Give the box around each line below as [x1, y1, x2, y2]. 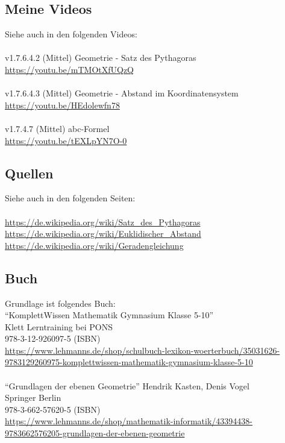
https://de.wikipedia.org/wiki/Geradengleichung [5, 239, 184, 251]
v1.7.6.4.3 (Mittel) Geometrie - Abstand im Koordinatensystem [5, 87, 239, 99]
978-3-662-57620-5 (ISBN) [5, 403, 101, 415]
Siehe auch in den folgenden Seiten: [5, 192, 136, 204]
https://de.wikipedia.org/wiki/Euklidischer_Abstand [5, 227, 201, 240]
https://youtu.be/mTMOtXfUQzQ [5, 63, 134, 75]
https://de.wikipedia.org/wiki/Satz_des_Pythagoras [5, 215, 201, 228]
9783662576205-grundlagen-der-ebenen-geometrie [5, 427, 185, 439]
